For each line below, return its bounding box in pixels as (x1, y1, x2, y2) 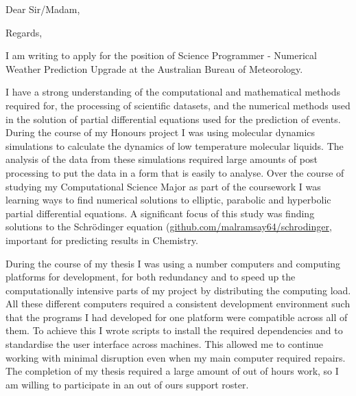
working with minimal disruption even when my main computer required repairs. (5, 350, 346, 364)
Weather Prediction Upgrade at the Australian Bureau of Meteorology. (5, 61, 303, 76)
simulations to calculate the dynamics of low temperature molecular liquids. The (5, 138, 344, 153)
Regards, (5, 25, 43, 39)
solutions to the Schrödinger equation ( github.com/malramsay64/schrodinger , (5, 219, 332, 234)
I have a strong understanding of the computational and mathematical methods (5, 85, 340, 99)
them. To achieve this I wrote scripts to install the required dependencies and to (5, 323, 343, 338)
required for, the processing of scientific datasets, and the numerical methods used (5, 98, 351, 112)
